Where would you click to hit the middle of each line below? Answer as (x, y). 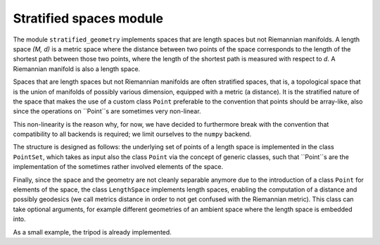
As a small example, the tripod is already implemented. (92, 232)
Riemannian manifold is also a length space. (77, 69)
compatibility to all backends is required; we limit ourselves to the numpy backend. (132, 134)
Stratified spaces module (88, 18)
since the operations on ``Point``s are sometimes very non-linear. (107, 111)
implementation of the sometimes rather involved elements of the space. (118, 167)
